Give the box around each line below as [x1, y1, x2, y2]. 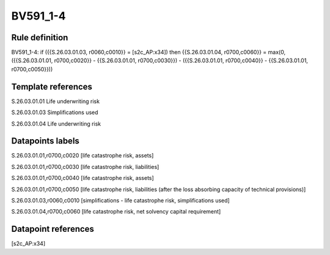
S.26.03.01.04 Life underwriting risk [11, 120, 101, 127]
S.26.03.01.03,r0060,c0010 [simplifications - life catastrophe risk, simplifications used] [11, 197, 230, 204]
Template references [11, 81, 93, 92]
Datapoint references [11, 224, 95, 234]
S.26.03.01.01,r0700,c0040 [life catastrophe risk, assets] [11, 174, 154, 182]
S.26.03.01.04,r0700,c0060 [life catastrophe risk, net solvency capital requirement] [11, 208, 221, 215]
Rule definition [11, 32, 68, 43]
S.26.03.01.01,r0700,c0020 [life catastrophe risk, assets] [11, 152, 154, 159]
